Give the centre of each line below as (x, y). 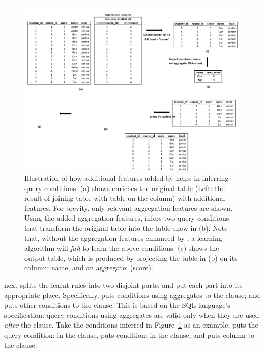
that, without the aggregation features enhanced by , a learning (123, 238)
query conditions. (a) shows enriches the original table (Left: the (125, 188)
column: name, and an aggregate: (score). (89, 268)
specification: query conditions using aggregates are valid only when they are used (132, 315)
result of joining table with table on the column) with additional (125, 198)
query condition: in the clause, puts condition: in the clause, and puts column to (129, 335)
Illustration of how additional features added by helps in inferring (127, 178)
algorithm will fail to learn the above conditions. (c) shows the (122, 248)
